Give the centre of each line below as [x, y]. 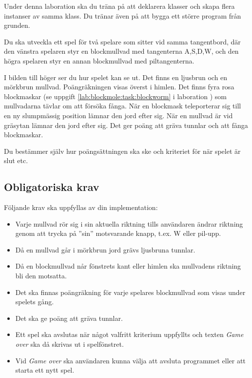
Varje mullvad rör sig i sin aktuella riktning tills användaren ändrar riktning [129, 223]
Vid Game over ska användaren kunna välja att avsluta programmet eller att [130, 360]
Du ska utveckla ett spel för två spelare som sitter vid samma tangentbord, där [122, 41]
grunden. [17, 25]
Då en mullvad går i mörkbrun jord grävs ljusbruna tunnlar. [105, 249]
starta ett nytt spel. [45, 370]
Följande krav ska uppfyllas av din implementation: [81, 207]
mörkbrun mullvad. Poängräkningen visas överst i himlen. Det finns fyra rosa [119, 87]
